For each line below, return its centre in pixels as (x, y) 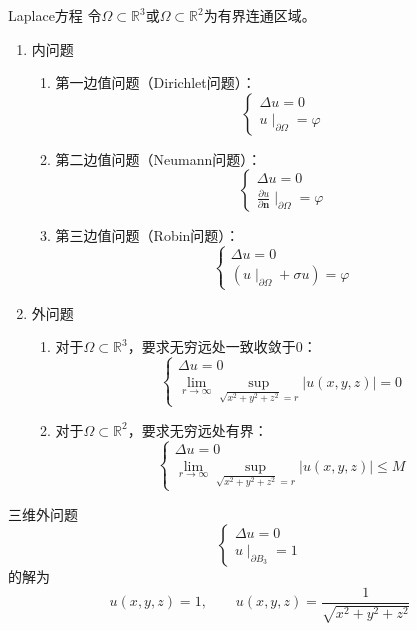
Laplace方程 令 (55, 15)
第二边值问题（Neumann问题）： (158, 158)
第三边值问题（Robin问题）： (147, 235)
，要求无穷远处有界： (197, 429)
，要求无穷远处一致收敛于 (211, 346)
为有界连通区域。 (259, 15)
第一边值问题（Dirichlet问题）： (155, 82)
